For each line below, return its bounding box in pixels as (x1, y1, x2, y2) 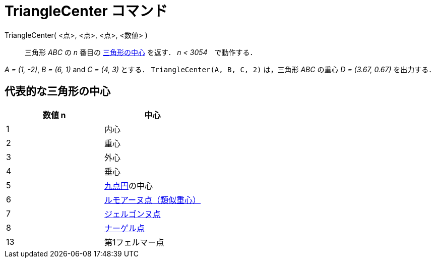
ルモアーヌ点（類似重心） (104, 194, 201, 205)
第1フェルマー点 (104, 237, 164, 247)
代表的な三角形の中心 (5, 85, 110, 98)
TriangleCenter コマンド (5, 3, 168, 20)
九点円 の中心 (104, 180, 153, 191)
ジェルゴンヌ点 (104, 208, 161, 219)
